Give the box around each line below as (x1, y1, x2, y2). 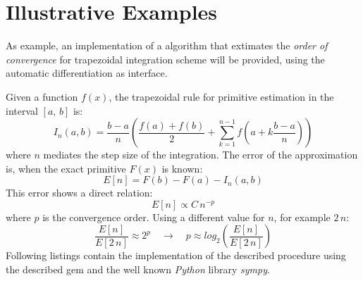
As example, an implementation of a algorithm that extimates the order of (6, 38, 328, 53)
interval (6, 103, 38, 118)
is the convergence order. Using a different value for (42, 209, 265, 224)
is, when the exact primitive (6, 161, 126, 175)
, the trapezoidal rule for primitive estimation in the (109, 89, 334, 104)
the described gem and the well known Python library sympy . (6, 262, 270, 277)
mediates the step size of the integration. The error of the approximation (43, 147, 358, 162)
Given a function (6, 89, 78, 104)
